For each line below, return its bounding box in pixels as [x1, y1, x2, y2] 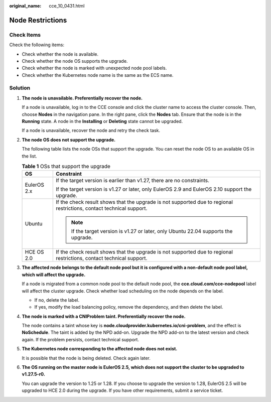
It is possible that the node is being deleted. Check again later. [22, 355, 151, 361]
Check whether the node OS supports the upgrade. [22, 58, 128, 64]
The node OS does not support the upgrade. [22, 137, 116, 143]
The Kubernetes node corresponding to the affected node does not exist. [22, 346, 178, 352]
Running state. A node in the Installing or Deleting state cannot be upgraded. [22, 118, 183, 124]
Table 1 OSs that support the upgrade [22, 163, 110, 170]
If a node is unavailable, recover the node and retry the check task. [22, 127, 161, 133]
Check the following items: [9, 42, 65, 48]
